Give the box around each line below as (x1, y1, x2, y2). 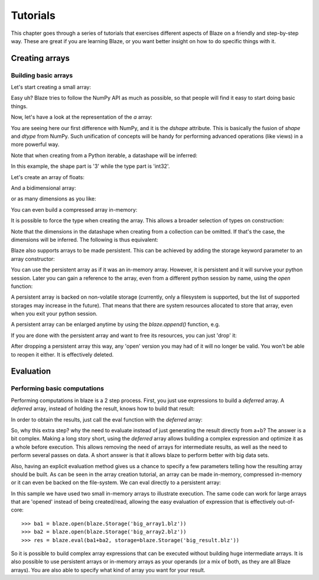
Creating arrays (11, 53, 70, 63)
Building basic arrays (11, 71, 73, 79)
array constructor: (11, 255, 56, 263)
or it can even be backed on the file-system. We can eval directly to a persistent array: (11, 479, 222, 486)
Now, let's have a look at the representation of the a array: (11, 114, 153, 121)
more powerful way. (11, 141, 60, 148)
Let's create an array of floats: (11, 173, 85, 180)
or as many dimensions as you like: (11, 195, 96, 202)
